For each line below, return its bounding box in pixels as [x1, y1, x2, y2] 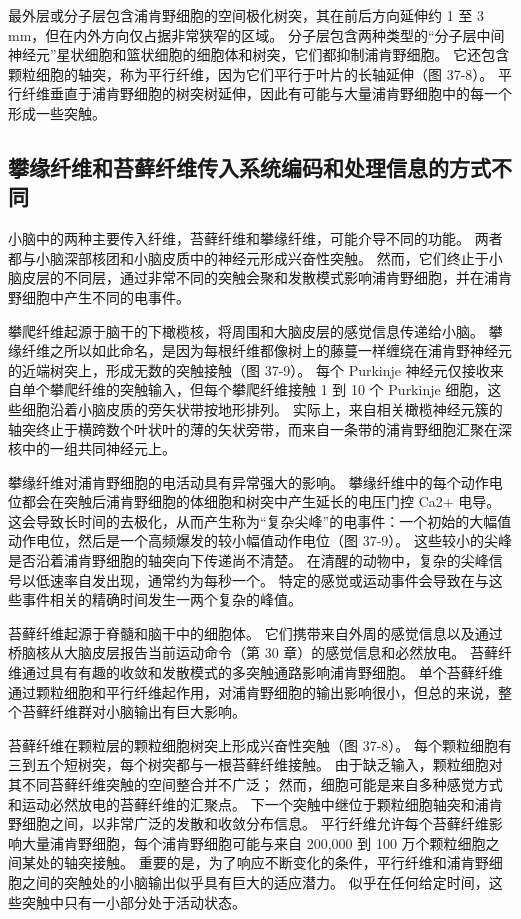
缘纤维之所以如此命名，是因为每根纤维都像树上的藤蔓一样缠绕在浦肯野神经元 [8, 340, 512, 361]
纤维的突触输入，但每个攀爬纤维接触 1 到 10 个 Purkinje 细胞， [77, 379, 488, 400]
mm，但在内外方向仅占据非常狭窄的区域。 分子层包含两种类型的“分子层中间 [8, 24, 505, 45]
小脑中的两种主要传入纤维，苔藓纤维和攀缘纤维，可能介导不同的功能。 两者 [8, 228, 503, 249]
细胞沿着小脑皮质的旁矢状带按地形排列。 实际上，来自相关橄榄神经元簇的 [21, 398, 503, 419]
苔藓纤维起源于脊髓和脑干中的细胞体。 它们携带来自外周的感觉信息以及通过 [8, 622, 503, 643]
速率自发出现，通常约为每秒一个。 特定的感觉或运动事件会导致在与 [49, 569, 489, 590]
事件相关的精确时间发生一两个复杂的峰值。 [21, 589, 302, 610]
